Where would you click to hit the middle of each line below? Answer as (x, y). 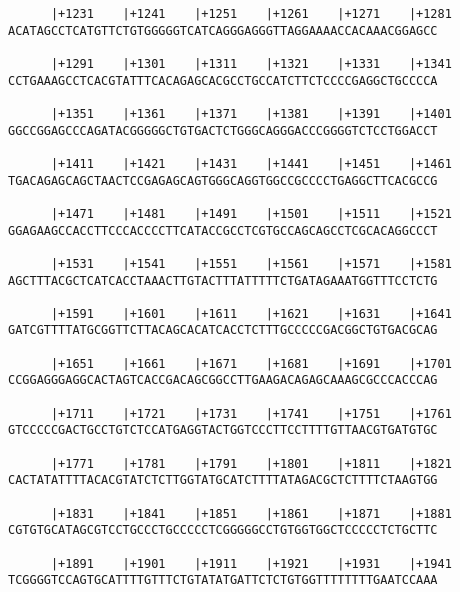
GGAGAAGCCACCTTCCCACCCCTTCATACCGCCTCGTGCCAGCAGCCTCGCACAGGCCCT (223, 230)
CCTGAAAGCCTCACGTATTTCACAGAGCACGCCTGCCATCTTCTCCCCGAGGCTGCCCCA (223, 80)
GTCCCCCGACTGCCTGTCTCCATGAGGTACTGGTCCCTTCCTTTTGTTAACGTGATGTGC (223, 430)
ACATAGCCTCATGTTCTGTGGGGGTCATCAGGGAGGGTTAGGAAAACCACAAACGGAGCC (223, 30)
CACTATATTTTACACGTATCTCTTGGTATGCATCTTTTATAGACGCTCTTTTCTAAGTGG (223, 480)
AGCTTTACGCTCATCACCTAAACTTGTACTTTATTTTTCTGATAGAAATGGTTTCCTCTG (223, 280)
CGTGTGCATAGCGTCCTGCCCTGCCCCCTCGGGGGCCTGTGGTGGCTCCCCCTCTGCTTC (223, 530)
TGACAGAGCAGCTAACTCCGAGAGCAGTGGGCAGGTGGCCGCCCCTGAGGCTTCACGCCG (223, 180)
